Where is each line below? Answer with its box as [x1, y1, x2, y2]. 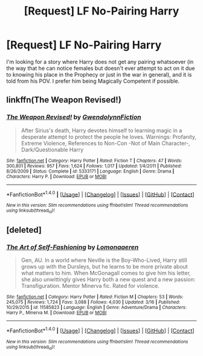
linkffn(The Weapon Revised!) [6, 95, 122, 105]
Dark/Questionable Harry [21, 146, 84, 153]
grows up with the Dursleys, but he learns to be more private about [21, 263, 188, 270]
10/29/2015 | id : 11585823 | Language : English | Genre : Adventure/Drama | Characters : [6, 305, 187, 311]
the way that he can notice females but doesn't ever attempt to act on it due [6, 65, 195, 72]
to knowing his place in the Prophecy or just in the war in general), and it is [6, 71, 192, 78]
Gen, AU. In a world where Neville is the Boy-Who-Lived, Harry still [21, 256, 187, 264]
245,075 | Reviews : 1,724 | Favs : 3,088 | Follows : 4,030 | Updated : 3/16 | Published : [6, 299, 181, 305]
